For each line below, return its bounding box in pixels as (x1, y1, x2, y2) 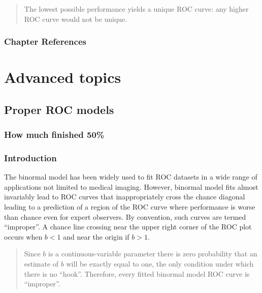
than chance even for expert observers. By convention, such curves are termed (4, 211, 246, 222)
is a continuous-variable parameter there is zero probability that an (48, 248, 257, 259)
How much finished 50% (4, 128, 105, 141)
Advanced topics (4, 67, 121, 87)
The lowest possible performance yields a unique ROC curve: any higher (24, 4, 249, 14)
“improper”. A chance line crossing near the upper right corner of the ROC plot (4, 221, 252, 232)
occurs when (4, 231, 43, 242)
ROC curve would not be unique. (24, 13, 127, 24)
